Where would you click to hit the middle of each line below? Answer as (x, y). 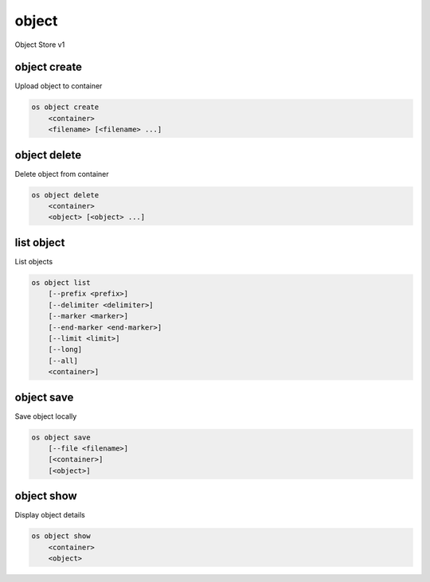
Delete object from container (62, 174)
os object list (61, 282)
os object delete (65, 195)
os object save (61, 437)
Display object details (50, 515)
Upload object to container (59, 86)
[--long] (65, 350)
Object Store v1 (40, 45)
